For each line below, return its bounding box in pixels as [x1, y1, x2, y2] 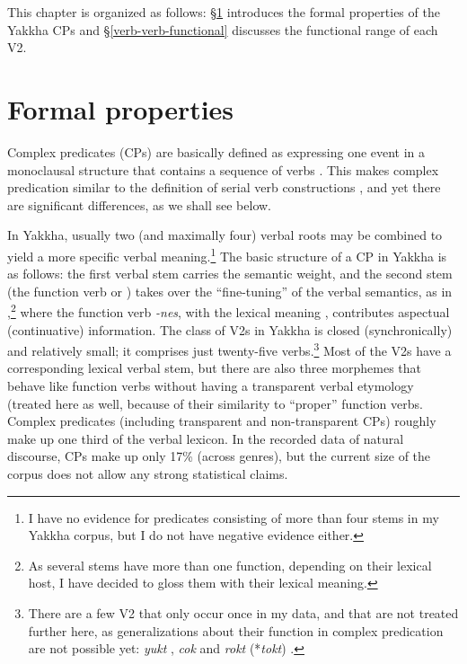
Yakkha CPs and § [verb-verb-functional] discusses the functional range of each [7, 20, 438, 39]
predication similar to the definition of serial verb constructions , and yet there [7, 178, 441, 197]
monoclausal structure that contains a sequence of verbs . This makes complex [7, 160, 439, 179]
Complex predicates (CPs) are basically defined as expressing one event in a [7, 142, 426, 161]
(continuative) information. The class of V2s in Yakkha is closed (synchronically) [7, 320, 453, 339]
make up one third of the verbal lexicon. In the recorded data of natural [7, 429, 404, 447]
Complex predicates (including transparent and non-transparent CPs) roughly [7, 412, 436, 430]
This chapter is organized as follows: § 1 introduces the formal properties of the [7, 3, 440, 21]
